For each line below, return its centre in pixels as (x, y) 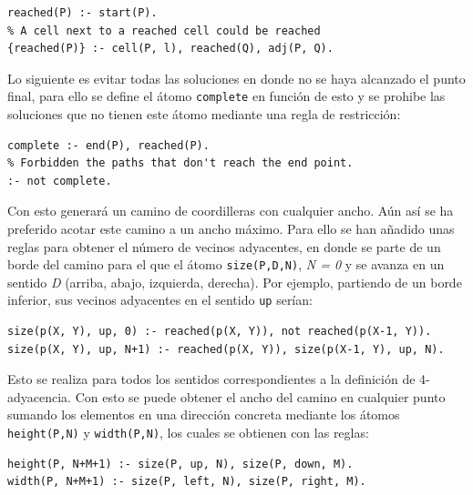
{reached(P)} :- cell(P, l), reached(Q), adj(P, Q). (170, 49)
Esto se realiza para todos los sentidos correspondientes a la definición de (211, 379)
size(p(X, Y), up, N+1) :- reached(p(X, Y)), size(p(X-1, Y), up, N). (226, 349)
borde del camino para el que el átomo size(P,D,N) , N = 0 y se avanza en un (226, 264)
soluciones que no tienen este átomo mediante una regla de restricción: (204, 114)
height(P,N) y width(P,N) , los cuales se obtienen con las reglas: (188, 433)
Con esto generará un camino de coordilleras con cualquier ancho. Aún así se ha (231, 211)
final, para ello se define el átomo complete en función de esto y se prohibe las (226, 96)
